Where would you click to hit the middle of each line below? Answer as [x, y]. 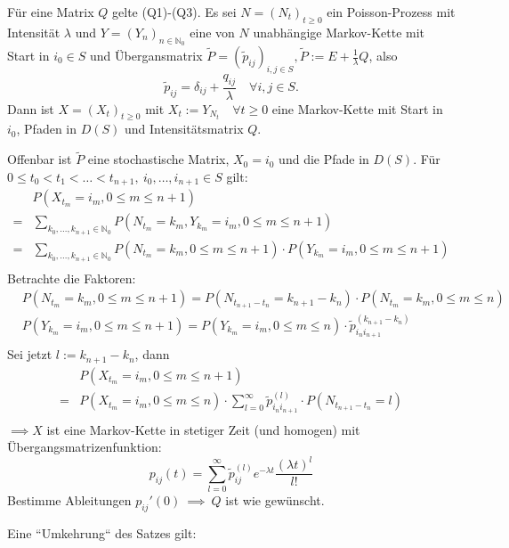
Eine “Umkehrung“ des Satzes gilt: [102, 532]
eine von [212, 32]
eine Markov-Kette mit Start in [357, 108]
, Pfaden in [47, 129]
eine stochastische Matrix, [158, 159]
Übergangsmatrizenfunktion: [85, 447]
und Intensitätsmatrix [184, 129]
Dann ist [31, 108]
